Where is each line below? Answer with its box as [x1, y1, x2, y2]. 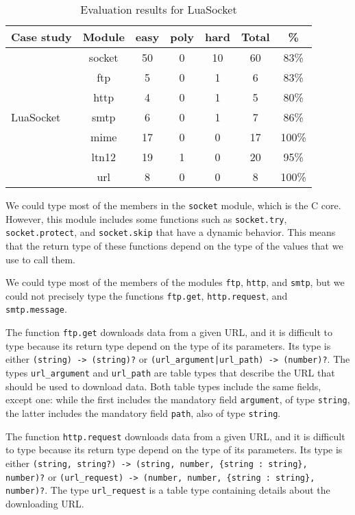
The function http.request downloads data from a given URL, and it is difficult [5, 429, 345, 443]
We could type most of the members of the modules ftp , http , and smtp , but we [5, 275, 345, 289]
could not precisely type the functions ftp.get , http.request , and [5, 288, 288, 302]
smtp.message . [5, 302, 67, 316]
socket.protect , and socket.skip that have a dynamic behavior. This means [5, 225, 336, 239]
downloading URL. [5, 496, 84, 510]
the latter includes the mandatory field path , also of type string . [5, 405, 281, 420]
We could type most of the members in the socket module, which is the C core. [5, 198, 341, 212]
